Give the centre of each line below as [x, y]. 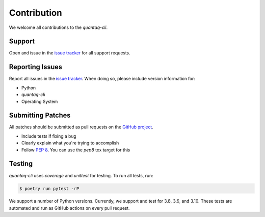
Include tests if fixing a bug [49, 136]
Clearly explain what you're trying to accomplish [70, 143]
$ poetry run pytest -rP [49, 188]
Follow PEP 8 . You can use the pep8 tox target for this [76, 150]
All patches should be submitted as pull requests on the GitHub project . [81, 127]
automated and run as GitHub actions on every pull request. [69, 208]
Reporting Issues [36, 67]
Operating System [40, 101]
